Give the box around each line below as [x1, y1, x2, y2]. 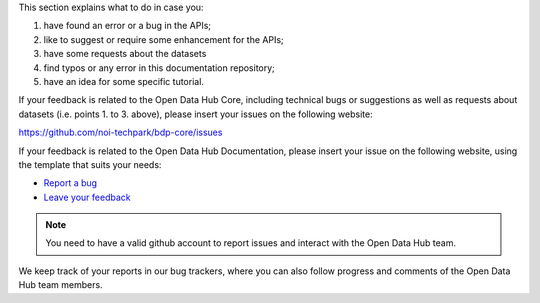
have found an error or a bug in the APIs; [43, 20, 212, 32]
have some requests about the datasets [43, 48, 207, 60]
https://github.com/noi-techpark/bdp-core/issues [18, 126, 223, 139]
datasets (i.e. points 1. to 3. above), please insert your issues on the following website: [18, 108, 374, 120]
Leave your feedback [43, 191, 131, 203]
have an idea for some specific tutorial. [43, 75, 205, 87]
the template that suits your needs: [18, 158, 162, 170]
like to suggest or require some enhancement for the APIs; [43, 33, 284, 45]
